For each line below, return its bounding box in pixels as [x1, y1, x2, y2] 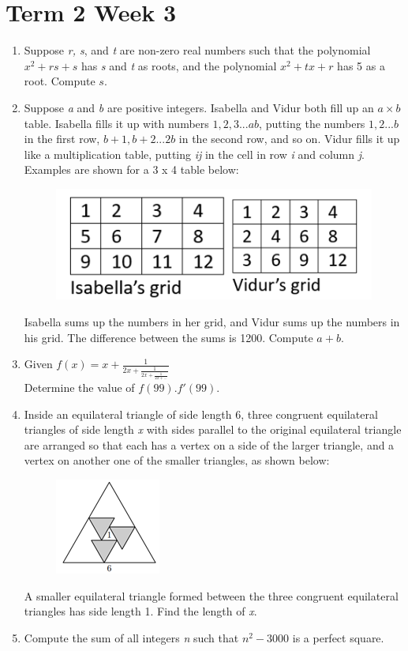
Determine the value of [24, 378, 135, 395]
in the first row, [24, 130, 100, 147]
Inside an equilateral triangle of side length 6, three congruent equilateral [24, 405, 378, 422]
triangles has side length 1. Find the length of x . [24, 603, 257, 619]
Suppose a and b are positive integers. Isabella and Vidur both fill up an [24, 99, 374, 115]
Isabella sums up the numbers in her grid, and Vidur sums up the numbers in [24, 314, 400, 330]
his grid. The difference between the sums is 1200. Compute [24, 329, 313, 345]
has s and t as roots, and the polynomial [80, 57, 277, 73]
